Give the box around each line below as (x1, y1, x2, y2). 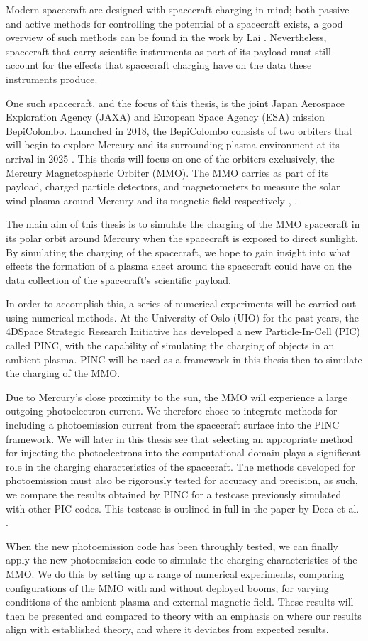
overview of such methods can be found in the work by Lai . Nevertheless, (6, 30, 327, 45)
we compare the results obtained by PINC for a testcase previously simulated (6, 487, 342, 501)
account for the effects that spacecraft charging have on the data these (6, 57, 312, 72)
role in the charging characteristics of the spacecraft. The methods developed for (6, 459, 355, 473)
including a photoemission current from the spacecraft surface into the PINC (6, 417, 340, 432)
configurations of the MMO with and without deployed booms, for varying (6, 580, 329, 595)
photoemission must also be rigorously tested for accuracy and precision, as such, (6, 473, 358, 488)
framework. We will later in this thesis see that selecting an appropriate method (6, 431, 353, 446)
